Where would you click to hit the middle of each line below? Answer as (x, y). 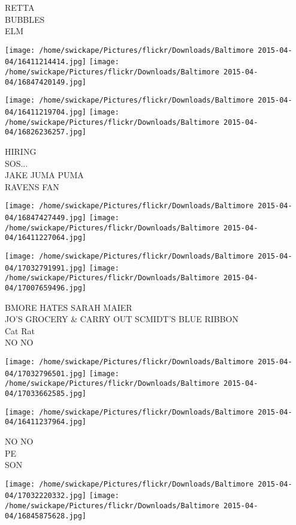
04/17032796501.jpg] (46, 373)
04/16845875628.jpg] (46, 516)
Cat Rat (20, 330)
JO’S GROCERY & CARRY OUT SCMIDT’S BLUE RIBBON (122, 319)
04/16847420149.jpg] (46, 82)
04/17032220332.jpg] (46, 496)
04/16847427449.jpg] (46, 218)
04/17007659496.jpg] (46, 288)
